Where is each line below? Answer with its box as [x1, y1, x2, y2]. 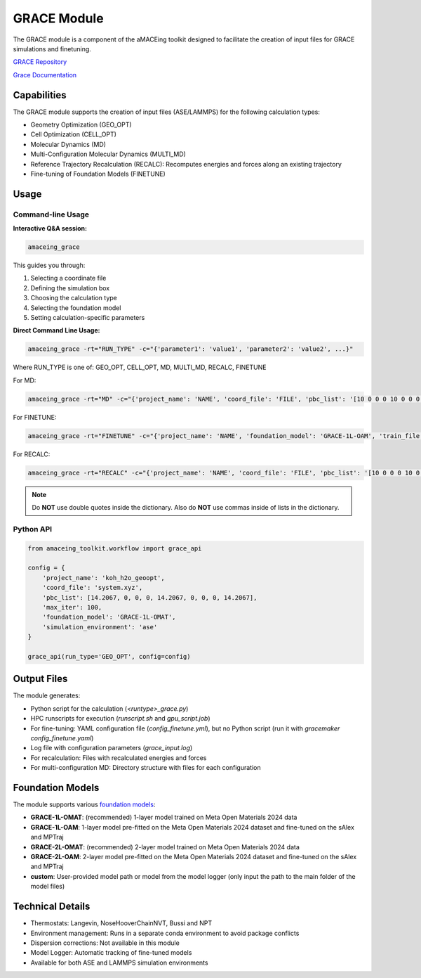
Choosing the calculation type [30, 294, 117, 302]
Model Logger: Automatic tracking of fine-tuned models [30, 948, 192, 957]
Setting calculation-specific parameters [30, 314, 145, 322]
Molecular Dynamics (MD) [30, 140, 107, 148]
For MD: [13, 376, 36, 385]
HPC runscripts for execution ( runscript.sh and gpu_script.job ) [30, 714, 210, 723]
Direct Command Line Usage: [13, 326, 100, 335]
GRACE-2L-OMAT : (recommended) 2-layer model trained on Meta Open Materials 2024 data [30, 842, 300, 851]
